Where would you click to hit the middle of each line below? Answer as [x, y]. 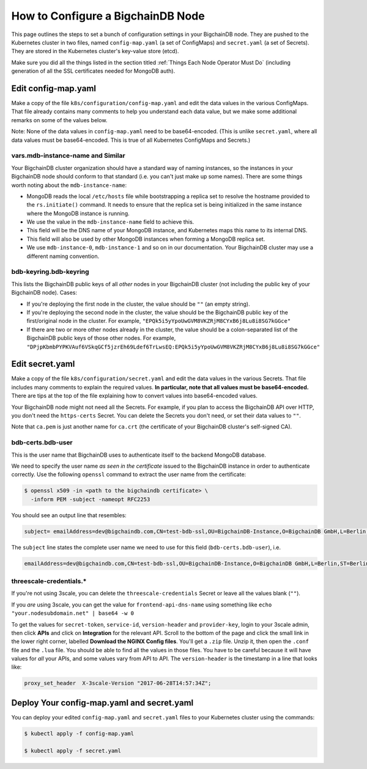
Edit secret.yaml [43, 364]
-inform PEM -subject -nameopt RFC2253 [91, 499]
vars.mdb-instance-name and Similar [68, 156]
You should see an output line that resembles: [69, 515]
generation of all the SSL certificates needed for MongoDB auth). [93, 71]
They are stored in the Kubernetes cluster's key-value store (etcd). [95, 51]
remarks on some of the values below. [59, 120]
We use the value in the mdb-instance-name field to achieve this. [110, 222]
